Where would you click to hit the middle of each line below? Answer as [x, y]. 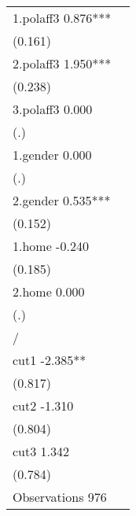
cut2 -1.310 [43, 405]
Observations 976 [60, 497]
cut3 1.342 [41, 451]
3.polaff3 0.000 [53, 109]
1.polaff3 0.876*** [62, 18]
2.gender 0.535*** [62, 200]
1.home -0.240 [51, 246]
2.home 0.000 [49, 291]
